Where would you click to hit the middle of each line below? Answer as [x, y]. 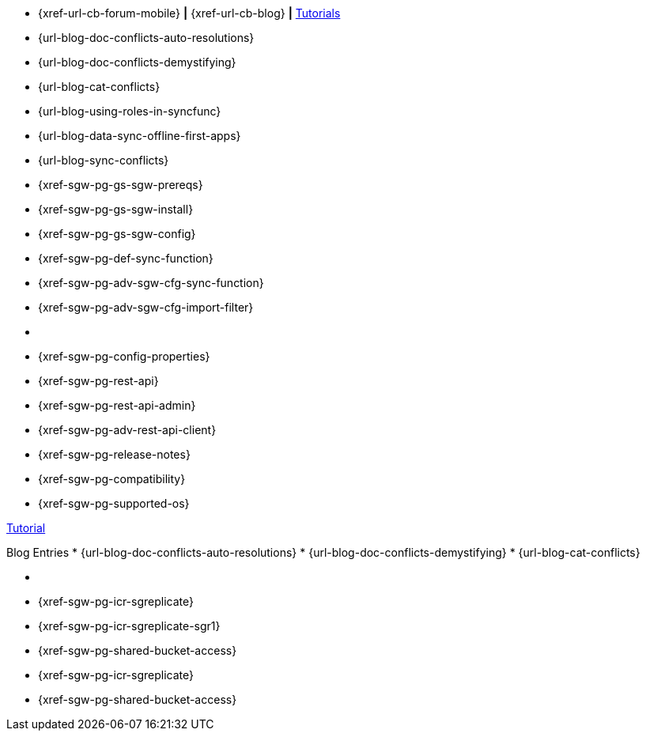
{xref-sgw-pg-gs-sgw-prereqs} [121, 185]
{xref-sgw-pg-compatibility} [112, 479]
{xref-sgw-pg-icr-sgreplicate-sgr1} [129, 626]
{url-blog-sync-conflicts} [104, 160]
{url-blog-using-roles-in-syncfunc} [130, 111]
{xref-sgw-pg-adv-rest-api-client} [127, 430]
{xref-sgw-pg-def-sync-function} [126, 258]
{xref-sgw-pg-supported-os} [114, 503]
